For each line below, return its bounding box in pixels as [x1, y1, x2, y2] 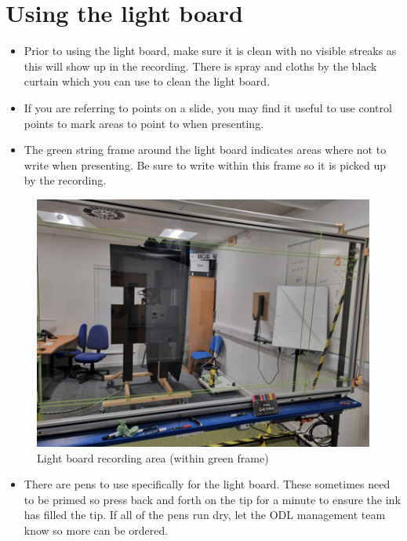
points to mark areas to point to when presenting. [24, 115, 264, 131]
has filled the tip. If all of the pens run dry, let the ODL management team [24, 506, 386, 523]
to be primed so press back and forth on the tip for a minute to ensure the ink [24, 491, 401, 507]
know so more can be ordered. [24, 522, 169, 539]
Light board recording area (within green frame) [37, 449, 269, 466]
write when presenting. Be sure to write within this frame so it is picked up [24, 156, 386, 173]
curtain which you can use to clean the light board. [24, 73, 271, 90]
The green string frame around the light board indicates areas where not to [24, 141, 387, 158]
